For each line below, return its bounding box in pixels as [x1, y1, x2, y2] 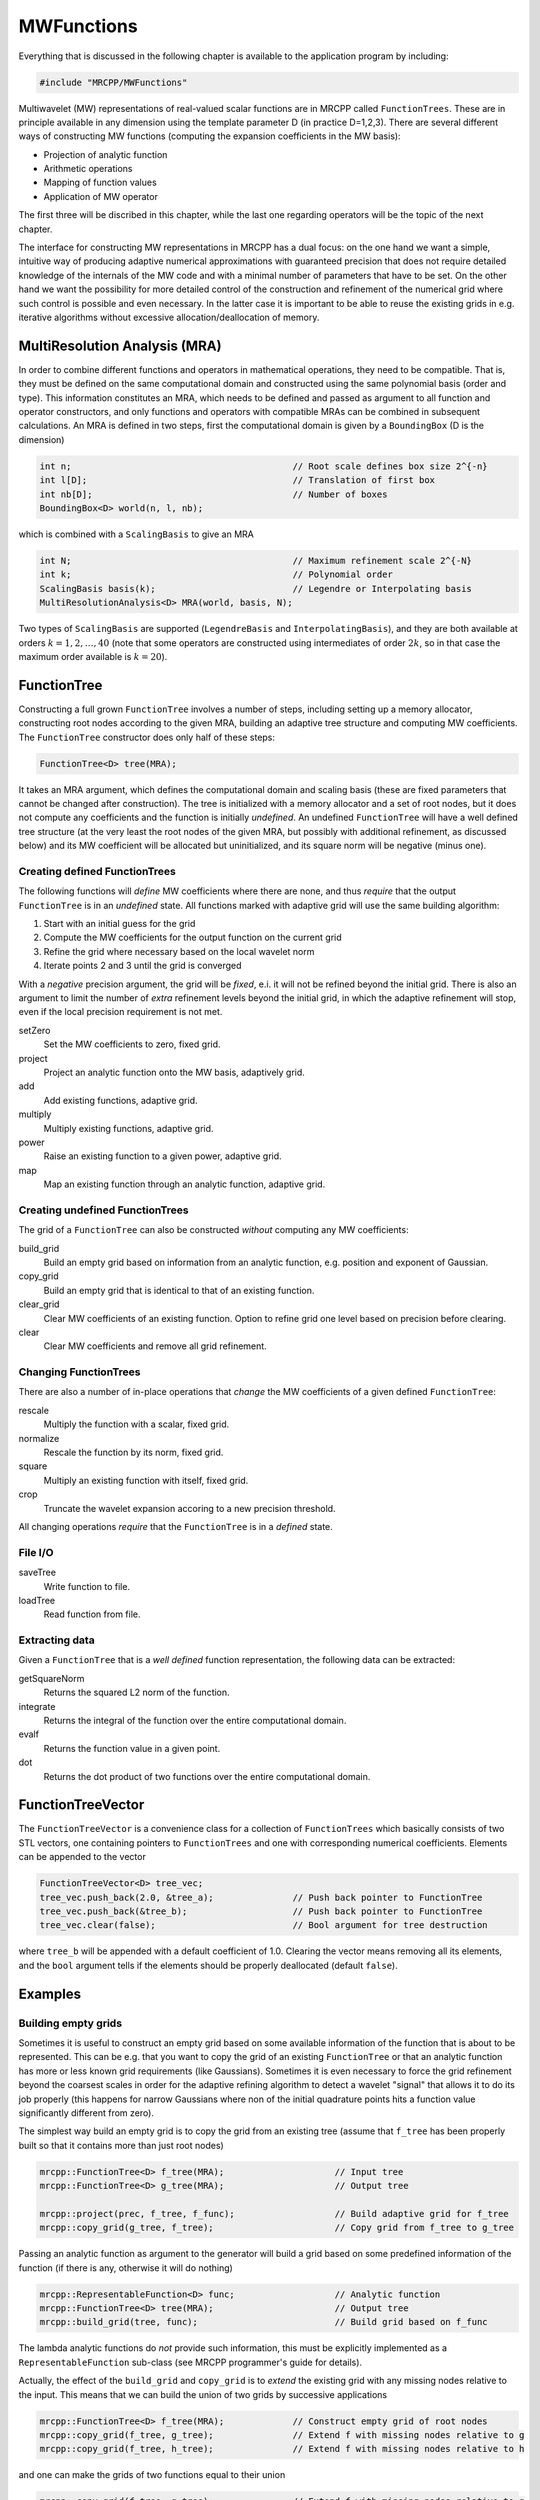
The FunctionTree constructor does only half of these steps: [18, 731, 275, 743]
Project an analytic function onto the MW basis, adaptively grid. [43, 1066, 305, 1078]
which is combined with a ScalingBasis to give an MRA [18, 528, 254, 540]
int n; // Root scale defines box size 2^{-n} [39, 460, 489, 472]
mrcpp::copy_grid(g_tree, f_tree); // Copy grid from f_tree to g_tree [39, 2222, 515, 2234]
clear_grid [18, 1298, 60, 1310]
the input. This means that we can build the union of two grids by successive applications [18, 2388, 388, 2400]
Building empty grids [18, 2016, 123, 2030]
